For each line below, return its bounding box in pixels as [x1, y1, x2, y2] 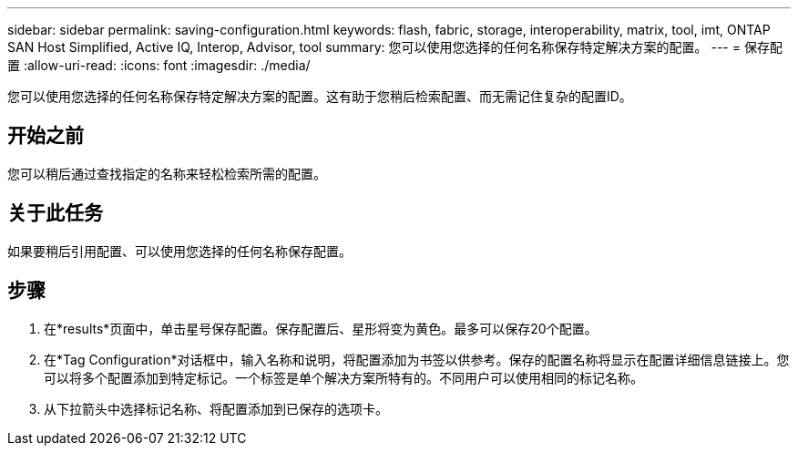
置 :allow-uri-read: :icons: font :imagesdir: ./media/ [7, 57, 311, 73]
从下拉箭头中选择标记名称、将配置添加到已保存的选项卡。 [44, 400, 388, 417]
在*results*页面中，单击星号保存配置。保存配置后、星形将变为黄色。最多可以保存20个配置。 [44, 320, 598, 336]
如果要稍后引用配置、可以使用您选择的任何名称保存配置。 [7, 242, 352, 259]
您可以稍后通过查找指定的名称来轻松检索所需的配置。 [7, 165, 326, 181]
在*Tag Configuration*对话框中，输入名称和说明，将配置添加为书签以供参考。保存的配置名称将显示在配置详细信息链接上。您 [44, 351, 790, 367]
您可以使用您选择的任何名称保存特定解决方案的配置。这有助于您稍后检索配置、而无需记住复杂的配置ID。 [7, 88, 632, 104]
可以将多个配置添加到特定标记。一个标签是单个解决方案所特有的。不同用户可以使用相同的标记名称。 [44, 369, 643, 386]
